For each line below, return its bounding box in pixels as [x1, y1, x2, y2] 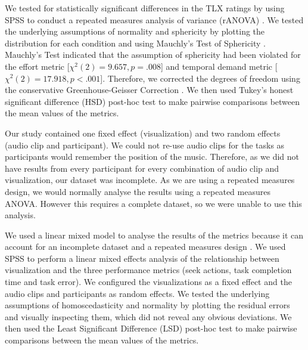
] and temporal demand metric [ [160, 60, 278, 72]
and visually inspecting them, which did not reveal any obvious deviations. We [5, 310, 292, 323]
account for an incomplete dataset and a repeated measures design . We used [5, 240, 286, 253]
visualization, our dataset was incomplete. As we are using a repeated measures [5, 174, 295, 186]
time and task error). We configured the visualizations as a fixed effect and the [5, 275, 292, 288]
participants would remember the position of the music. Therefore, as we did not [5, 150, 299, 163]
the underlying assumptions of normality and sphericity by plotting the [5, 25, 265, 38]
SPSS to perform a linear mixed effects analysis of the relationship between [5, 252, 279, 264]
